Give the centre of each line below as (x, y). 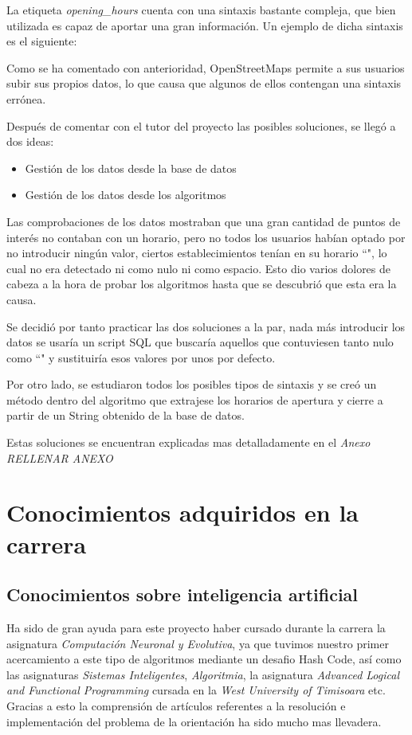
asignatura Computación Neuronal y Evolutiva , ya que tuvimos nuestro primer (198, 643)
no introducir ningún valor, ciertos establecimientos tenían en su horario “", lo (197, 253)
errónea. (26, 98)
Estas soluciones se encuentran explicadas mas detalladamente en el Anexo (188, 442)
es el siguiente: (42, 41)
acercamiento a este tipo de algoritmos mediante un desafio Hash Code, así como (204, 659)
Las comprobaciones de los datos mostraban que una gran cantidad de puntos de (204, 221)
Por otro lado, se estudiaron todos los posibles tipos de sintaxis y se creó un (192, 384)
